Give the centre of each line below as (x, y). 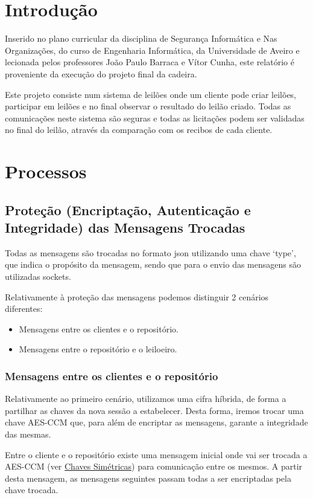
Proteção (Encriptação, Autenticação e (128, 209)
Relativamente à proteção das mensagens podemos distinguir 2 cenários (137, 296)
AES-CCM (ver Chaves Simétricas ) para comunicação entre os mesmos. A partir (154, 466)
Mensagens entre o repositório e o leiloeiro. (98, 349)
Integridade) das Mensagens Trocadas (125, 228)
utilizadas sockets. (38, 276)
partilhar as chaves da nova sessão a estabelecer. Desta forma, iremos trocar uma (154, 410)
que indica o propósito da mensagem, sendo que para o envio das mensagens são (153, 264)
